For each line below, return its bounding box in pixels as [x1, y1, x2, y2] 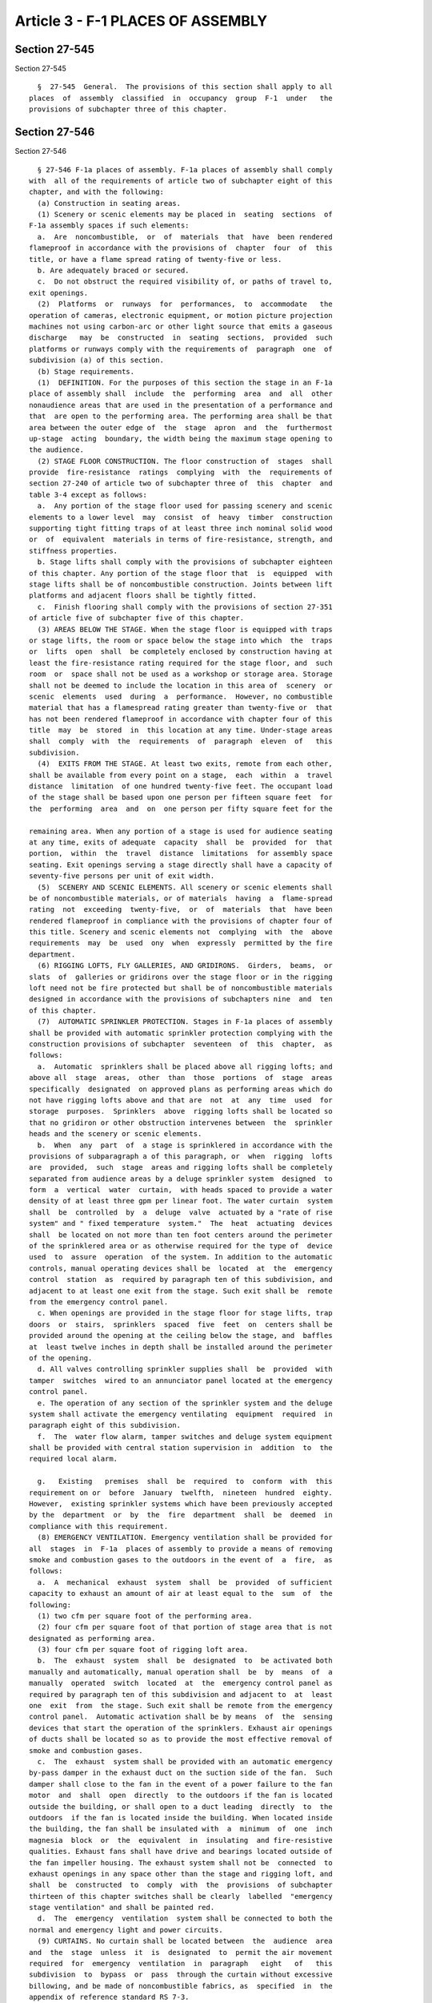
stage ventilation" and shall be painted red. [29, 1903, 215, 1912]
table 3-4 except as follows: [29, 490, 148, 499]
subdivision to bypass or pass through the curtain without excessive [29, 1970, 333, 1979]
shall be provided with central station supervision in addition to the [29, 1443, 333, 1453]
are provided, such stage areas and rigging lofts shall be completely [29, 1163, 333, 1172]
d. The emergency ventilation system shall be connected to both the [37, 1914, 333, 1923]
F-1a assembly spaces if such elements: [29, 221, 190, 230]
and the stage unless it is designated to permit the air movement [29, 1948, 333, 1957]
